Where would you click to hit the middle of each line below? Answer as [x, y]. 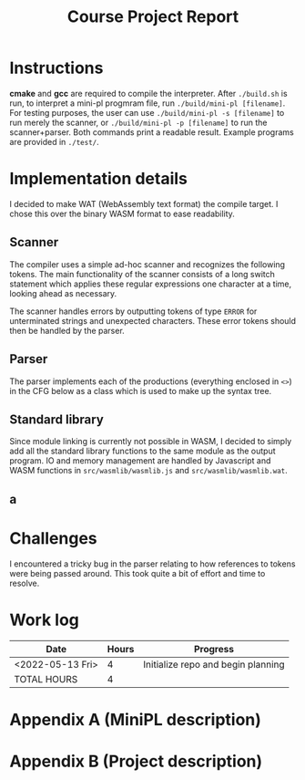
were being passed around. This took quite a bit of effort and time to [137, 573]
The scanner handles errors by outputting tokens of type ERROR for [133, 311]
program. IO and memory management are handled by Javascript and [140, 461]
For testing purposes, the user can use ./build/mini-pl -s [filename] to [147, 112]
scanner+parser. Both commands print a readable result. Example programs [152, 132]
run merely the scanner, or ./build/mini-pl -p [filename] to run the [138, 122]
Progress [214, 649]
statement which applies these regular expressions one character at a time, [151, 284]
